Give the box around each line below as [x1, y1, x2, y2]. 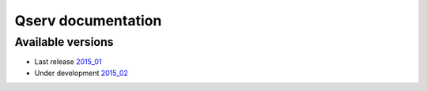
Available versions [14, 35, 114, 49]
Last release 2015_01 [34, 57, 102, 66]
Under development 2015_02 [34, 68, 128, 78]
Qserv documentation [14, 12, 162, 29]
